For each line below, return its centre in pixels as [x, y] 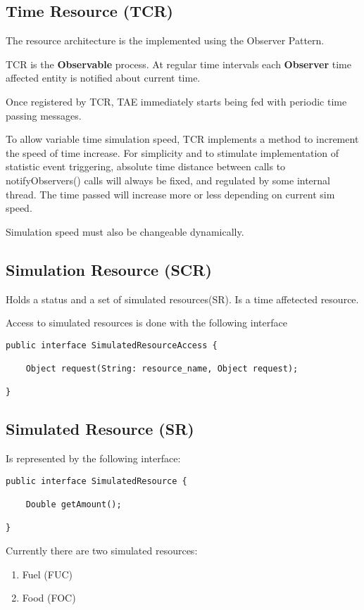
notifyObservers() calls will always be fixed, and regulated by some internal [168, 180]
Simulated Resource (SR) [100, 429]
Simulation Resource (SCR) [109, 269]
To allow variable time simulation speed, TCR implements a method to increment [182, 139]
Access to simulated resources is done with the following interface [146, 323]
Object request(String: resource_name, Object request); [162, 369]
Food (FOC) [49, 598]
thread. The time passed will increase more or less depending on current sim [170, 194]
